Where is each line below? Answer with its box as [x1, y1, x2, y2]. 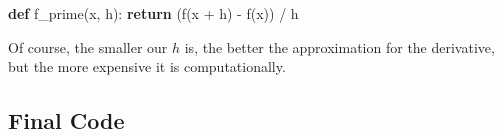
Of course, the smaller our [8, 36, 168, 57]
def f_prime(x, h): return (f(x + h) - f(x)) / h [8, 3, 299, 23]
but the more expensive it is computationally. [8, 56, 286, 77]
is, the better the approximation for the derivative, [184, 36, 495, 57]
